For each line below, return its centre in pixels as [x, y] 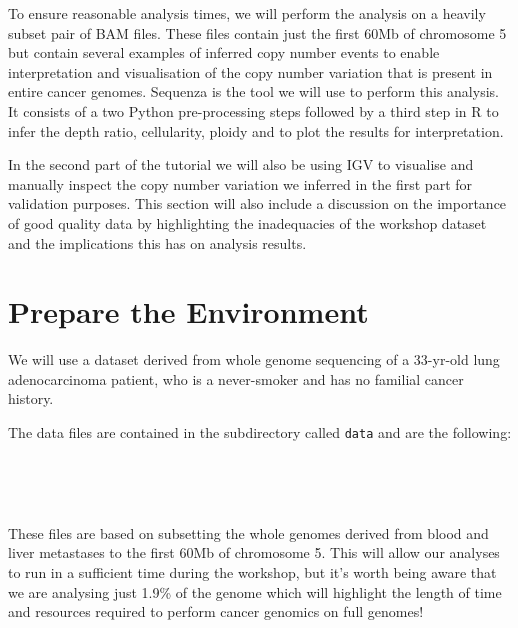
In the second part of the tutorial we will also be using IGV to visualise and [241, 164]
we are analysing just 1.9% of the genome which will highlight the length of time [255, 591]
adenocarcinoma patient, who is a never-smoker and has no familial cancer [236, 378]
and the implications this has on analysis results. [157, 242]
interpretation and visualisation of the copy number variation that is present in [250, 71]
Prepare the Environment [188, 311]
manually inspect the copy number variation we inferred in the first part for [240, 183]
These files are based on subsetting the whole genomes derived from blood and [248, 532]
